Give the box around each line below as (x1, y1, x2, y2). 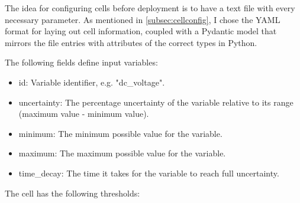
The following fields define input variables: (5, 56, 158, 68)
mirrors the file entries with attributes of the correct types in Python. (5, 36, 257, 48)
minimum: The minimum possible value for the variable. (18, 127, 222, 139)
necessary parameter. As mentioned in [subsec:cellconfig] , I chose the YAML (5, 13, 280, 25)
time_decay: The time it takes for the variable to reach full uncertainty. (18, 166, 279, 179)
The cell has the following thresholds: (5, 186, 140, 199)
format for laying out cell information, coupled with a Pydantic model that (5, 25, 277, 37)
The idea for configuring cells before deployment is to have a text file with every (5, 2, 295, 14)
